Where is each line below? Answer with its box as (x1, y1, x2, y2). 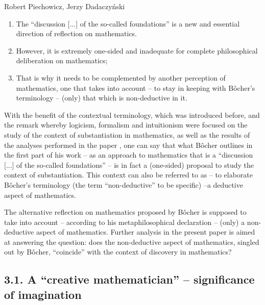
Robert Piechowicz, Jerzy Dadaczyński (4, 1, 125, 11)
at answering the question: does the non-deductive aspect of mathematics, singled (4, 236, 259, 247)
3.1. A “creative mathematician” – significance (4, 271, 255, 287)
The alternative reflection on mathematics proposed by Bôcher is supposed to (4, 207, 247, 217)
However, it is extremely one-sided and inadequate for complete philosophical (16, 45, 258, 56)
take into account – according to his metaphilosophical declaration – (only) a (4, 216, 245, 227)
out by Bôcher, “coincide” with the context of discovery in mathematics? (4, 246, 232, 257)
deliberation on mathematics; (16, 55, 108, 66)
